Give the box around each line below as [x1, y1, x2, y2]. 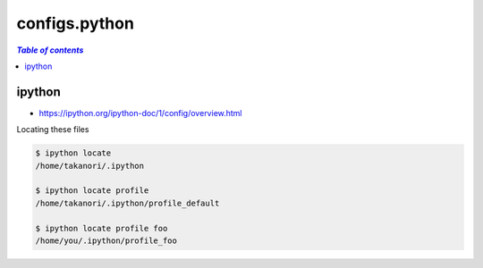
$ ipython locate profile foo [35, 223, 168, 233]
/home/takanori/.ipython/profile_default [35, 197, 220, 208]
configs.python [16, 13, 134, 33]
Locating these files [16, 124, 89, 135]
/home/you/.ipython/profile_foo [35, 235, 178, 246]
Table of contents [16, 45, 84, 55]
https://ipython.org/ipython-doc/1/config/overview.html [38, 107, 242, 118]
